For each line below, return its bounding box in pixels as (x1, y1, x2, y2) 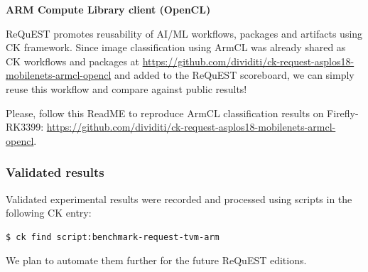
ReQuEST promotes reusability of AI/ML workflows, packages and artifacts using (6, 26, 363, 40)
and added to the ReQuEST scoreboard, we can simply (114, 67, 355, 82)
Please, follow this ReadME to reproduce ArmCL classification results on (6, 105, 324, 120)
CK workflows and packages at (6, 53, 140, 68)
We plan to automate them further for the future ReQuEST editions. (6, 253, 307, 268)
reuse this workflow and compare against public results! (6, 81, 247, 96)
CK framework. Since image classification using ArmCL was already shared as (6, 40, 346, 55)
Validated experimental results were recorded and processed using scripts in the (6, 191, 352, 206)
